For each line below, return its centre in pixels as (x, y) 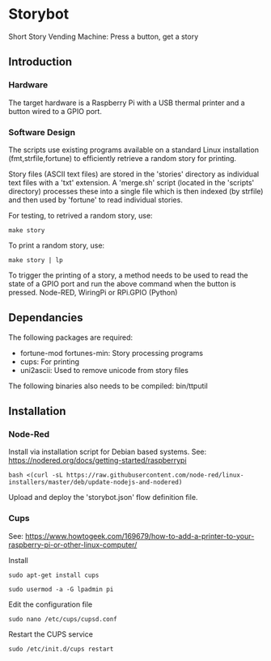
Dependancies (46, 318)
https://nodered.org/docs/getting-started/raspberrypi (98, 460)
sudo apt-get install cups (54, 575)
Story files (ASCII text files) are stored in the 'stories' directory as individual (134, 174)
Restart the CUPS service (51, 634)
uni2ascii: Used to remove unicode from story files (104, 370)
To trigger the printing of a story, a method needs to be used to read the (128, 275)
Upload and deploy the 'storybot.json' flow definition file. (103, 498)
